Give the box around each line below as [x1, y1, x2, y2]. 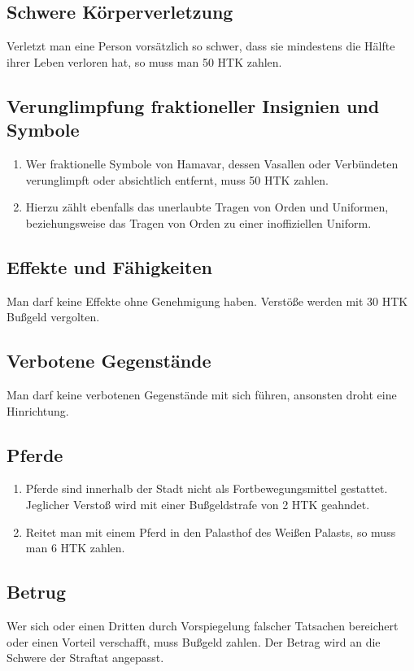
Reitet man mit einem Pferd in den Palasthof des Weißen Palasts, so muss [25, 523, 396, 540]
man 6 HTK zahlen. [25, 539, 125, 556]
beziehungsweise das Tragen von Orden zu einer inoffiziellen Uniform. [25, 214, 372, 231]
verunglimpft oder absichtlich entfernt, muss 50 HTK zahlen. [25, 171, 329, 188]
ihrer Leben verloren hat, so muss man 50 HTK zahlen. [7, 53, 282, 70]
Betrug [7, 579, 67, 604]
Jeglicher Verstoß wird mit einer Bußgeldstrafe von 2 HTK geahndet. [25, 495, 370, 512]
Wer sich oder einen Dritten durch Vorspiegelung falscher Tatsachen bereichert [7, 617, 399, 634]
